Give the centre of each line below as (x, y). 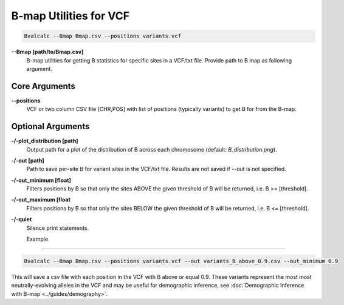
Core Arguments (43, 86)
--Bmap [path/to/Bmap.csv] (47, 52)
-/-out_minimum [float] (41, 180)
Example (37, 239)
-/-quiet (22, 220)
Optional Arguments (50, 126)
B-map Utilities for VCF (71, 16)
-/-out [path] (28, 160)
